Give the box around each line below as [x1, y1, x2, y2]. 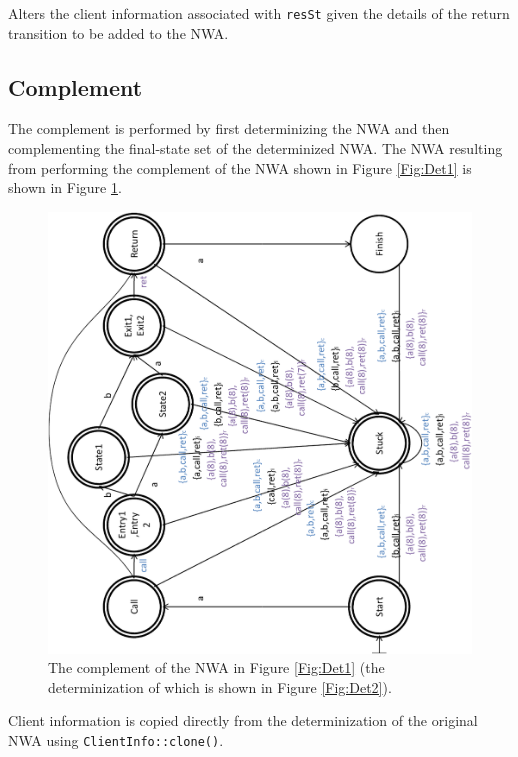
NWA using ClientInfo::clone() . [8, 729, 224, 750]
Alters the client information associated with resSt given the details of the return [8, 3, 510, 23]
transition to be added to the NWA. [8, 22, 229, 43]
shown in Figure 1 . [8, 177, 122, 198]
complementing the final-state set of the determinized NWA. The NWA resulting [8, 138, 503, 159]
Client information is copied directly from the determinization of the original [8, 710, 478, 731]
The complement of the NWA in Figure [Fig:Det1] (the [48, 657, 385, 678]
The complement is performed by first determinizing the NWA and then [8, 118, 450, 139]
